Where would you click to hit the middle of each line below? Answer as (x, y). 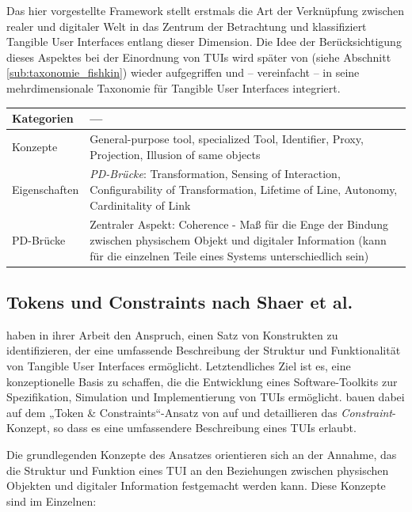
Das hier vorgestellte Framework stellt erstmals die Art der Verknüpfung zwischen (206, 10)
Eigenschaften (46, 189)
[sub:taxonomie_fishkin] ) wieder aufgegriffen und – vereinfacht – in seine (183, 72)
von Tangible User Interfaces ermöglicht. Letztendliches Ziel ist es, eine (179, 366)
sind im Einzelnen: (51, 501)
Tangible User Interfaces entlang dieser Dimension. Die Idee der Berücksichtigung (204, 42)
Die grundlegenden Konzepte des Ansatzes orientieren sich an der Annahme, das (202, 455)
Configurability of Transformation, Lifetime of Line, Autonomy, (244, 189)
